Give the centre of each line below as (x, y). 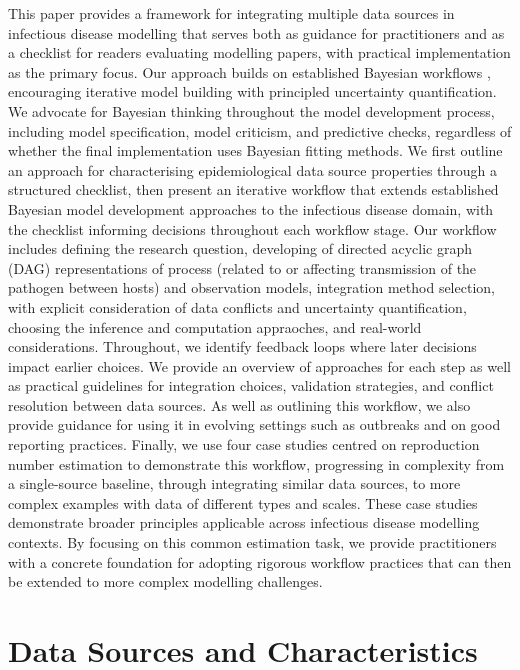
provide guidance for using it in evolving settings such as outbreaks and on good (254, 424)
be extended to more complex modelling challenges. (165, 581)
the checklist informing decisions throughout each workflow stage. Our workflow (252, 228)
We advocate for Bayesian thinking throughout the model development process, (251, 110)
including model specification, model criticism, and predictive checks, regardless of (260, 130)
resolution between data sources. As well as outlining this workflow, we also (239, 404)
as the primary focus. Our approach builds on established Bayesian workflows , (249, 71)
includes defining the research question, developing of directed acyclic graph (240, 248)
